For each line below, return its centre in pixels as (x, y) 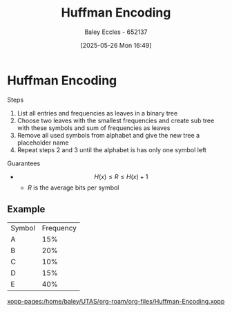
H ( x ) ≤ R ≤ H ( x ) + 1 (121, 176)
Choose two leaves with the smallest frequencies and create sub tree (116, 120)
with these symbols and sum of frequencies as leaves (94, 128)
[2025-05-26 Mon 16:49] (116, 45)
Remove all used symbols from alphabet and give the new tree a (108, 135)
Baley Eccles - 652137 (116, 32)
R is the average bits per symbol (73, 187)
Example (26, 209)
